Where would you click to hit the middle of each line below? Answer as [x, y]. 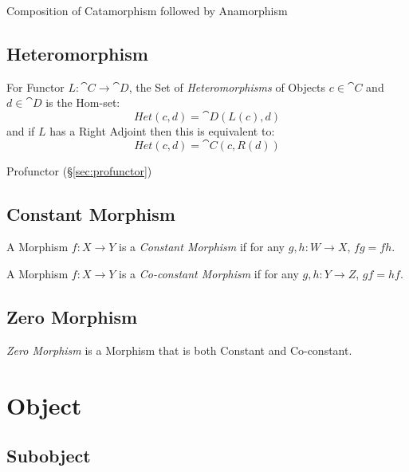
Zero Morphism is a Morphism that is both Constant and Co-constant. [179, 350]
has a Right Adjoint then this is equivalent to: [162, 130]
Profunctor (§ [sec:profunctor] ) [79, 170]
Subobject [49, 456]
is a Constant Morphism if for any [202, 247]
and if [21, 130]
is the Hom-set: [83, 102]
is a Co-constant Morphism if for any [209, 273]
